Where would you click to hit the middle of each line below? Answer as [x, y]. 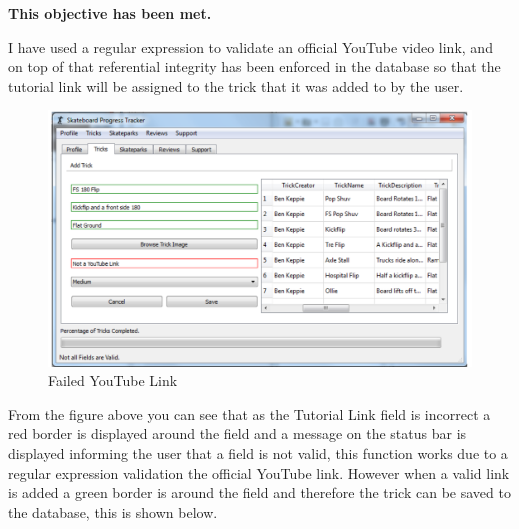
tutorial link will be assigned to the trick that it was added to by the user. [236, 85]
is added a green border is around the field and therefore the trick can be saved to [259, 492]
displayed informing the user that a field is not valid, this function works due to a [258, 453]
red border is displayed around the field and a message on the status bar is [237, 433]
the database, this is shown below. [113, 511]
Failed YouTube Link [113, 380]
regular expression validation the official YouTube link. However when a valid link [259, 472]
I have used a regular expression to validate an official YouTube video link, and [250, 46]
